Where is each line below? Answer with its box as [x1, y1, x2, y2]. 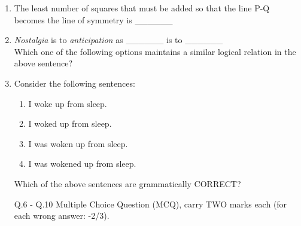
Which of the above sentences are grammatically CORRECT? [14, 177, 241, 190]
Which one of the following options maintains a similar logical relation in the [14, 45, 296, 57]
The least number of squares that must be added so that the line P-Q [14, 2, 270, 14]
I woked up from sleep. [28, 117, 112, 130]
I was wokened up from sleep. [28, 157, 136, 170]
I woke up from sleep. [28, 97, 107, 109]
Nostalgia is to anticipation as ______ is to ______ [14, 33, 223, 46]
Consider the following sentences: [14, 77, 135, 89]
